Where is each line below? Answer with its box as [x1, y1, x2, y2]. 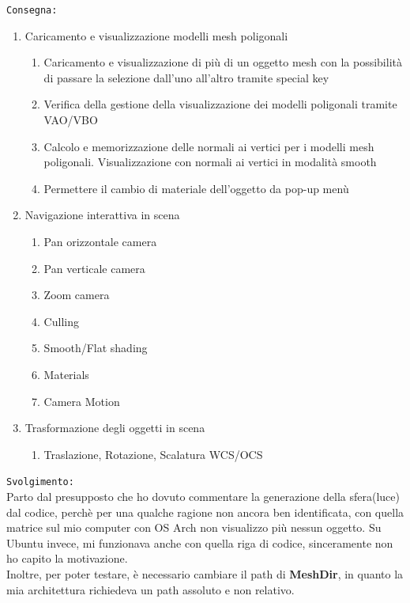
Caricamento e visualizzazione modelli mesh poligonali [24, 27, 288, 44]
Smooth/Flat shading [43, 339, 148, 356]
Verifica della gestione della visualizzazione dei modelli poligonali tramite [43, 96, 397, 112]
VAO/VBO [43, 112, 98, 128]
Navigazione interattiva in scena [24, 207, 180, 223]
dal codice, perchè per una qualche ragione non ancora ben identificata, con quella [6, 503, 404, 520]
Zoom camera [43, 286, 110, 303]
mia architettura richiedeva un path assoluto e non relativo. [6, 581, 295, 597]
